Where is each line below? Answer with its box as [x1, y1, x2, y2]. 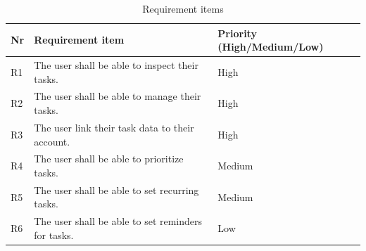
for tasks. [34, 227, 74, 242]
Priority [217, 25, 257, 40]
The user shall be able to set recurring [34, 182, 199, 197]
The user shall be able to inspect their [34, 58, 198, 72]
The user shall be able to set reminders [34, 214, 203, 229]
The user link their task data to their [34, 120, 194, 134]
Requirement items [142, 1, 224, 15]
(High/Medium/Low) [217, 39, 324, 54]
